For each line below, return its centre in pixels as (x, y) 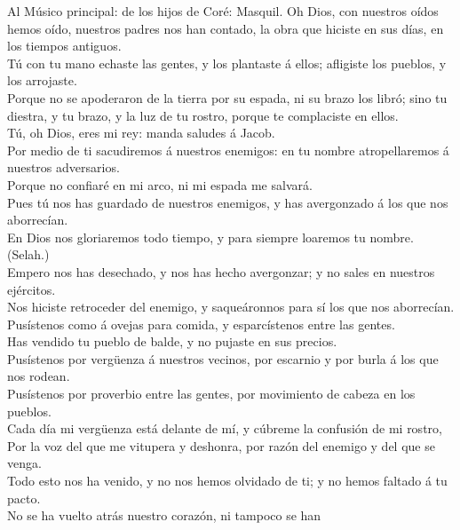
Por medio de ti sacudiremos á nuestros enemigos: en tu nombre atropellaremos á (228, 150)
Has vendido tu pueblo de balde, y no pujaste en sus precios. (172, 341)
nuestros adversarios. (63, 167)
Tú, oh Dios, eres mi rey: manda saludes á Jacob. (141, 133)
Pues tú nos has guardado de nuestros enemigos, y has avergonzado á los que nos (228, 202)
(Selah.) (28, 254)
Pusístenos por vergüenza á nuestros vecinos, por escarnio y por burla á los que (223, 358)
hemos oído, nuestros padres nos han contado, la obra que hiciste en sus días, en (226, 28)
